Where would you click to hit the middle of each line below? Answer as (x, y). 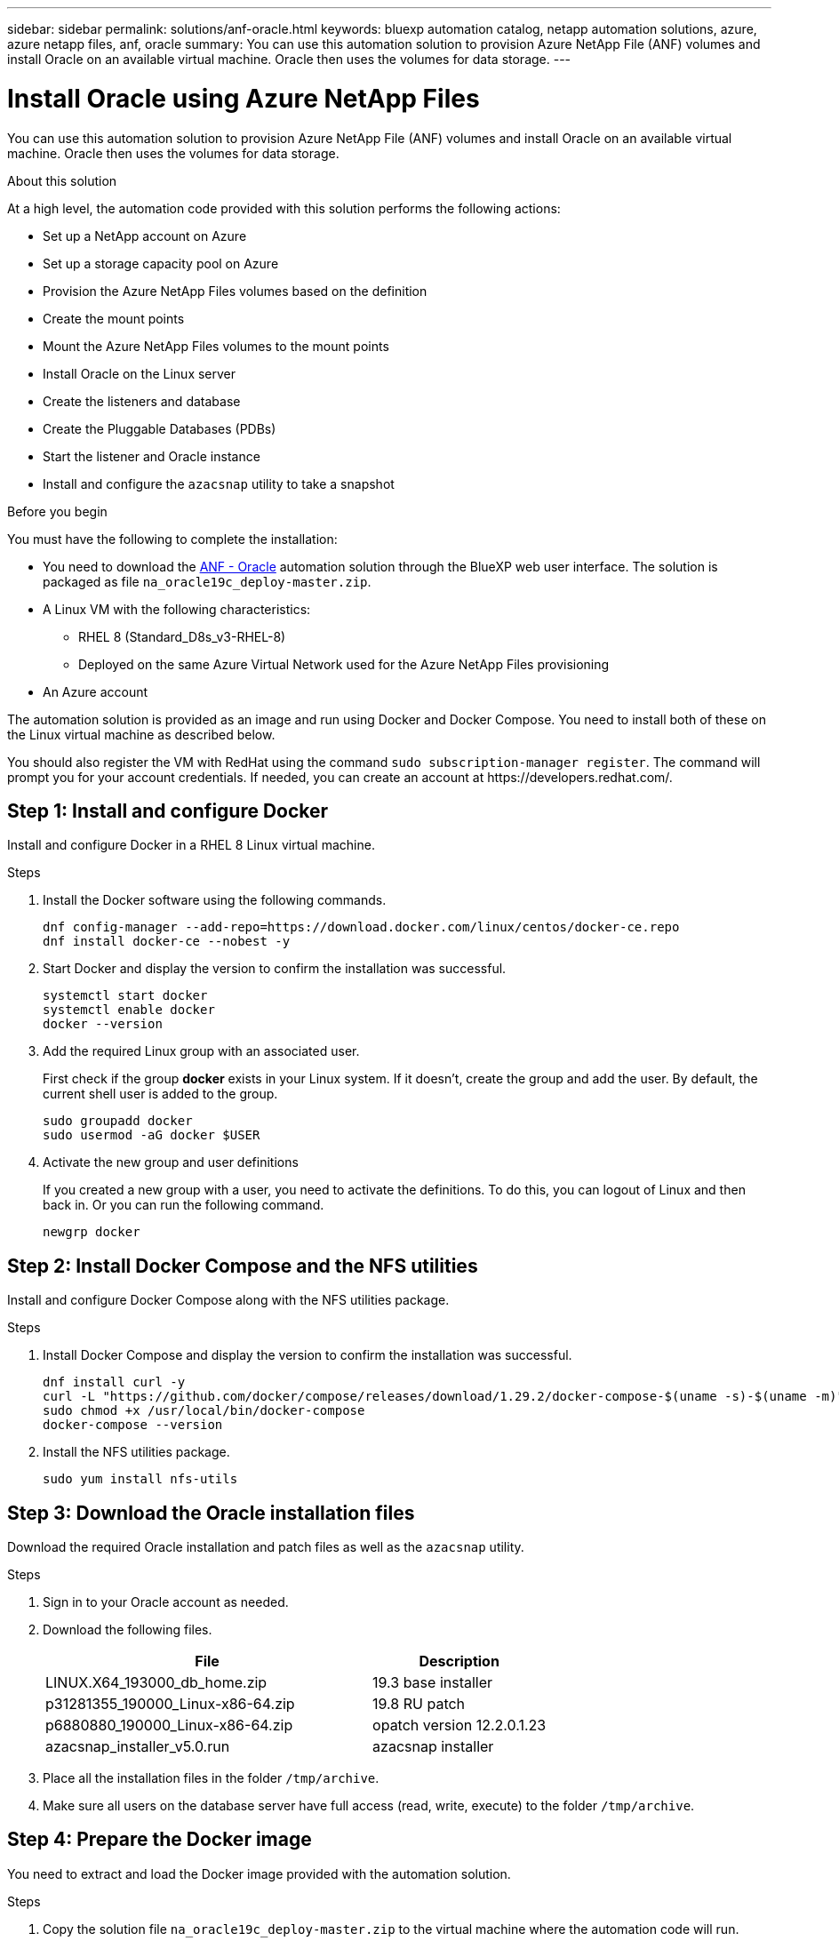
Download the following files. (128, 1630)
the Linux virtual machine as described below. (141, 734)
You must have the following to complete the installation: (172, 539)
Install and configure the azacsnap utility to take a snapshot (219, 483)
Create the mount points (114, 318)
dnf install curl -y (114, 1382)
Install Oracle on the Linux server (140, 373)
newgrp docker (92, 1232)
